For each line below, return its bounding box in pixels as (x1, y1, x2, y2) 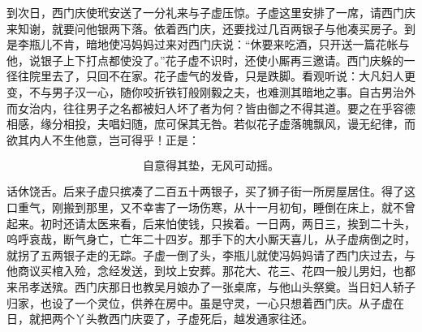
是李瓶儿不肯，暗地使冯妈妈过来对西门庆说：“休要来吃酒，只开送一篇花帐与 (6, 36, 410, 53)
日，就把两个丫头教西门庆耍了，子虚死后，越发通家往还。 (6, 310, 313, 327)
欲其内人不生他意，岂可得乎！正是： (6, 131, 200, 148)
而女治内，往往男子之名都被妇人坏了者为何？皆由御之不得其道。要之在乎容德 (6, 99, 416, 116)
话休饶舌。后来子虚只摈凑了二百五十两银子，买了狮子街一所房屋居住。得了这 (6, 183, 416, 200)
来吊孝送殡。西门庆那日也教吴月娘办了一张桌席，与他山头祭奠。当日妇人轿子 (6, 278, 416, 295)
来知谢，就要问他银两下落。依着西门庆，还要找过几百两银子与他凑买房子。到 (6, 19, 416, 37)
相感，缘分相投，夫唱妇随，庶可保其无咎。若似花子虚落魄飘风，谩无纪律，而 (6, 115, 416, 132)
